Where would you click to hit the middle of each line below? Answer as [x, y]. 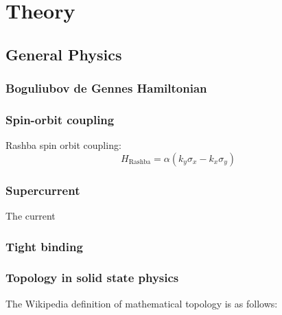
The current [31, 216]
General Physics [64, 54]
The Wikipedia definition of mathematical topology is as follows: [142, 303]
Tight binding [44, 246]
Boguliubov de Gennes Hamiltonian [106, 88]
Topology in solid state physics [92, 278]
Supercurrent [43, 190]
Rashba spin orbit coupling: [63, 145]
